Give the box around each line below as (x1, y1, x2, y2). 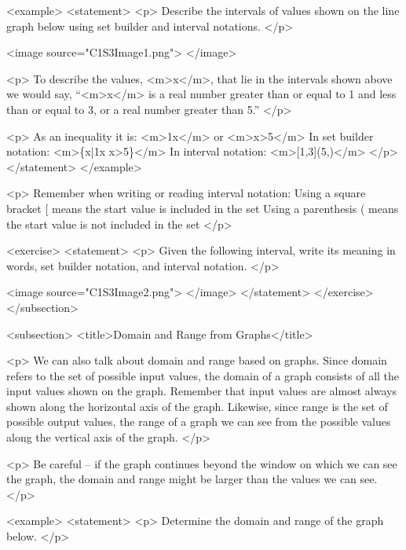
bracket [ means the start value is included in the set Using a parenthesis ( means (6, 200, 399, 216)
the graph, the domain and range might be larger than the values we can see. (6, 471, 378, 487)
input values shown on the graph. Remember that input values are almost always (6, 383, 397, 399)
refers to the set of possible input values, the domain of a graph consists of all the (6, 367, 400, 383)
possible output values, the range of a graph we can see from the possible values (6, 413, 391, 430)
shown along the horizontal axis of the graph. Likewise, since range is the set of (6, 398, 388, 414)
